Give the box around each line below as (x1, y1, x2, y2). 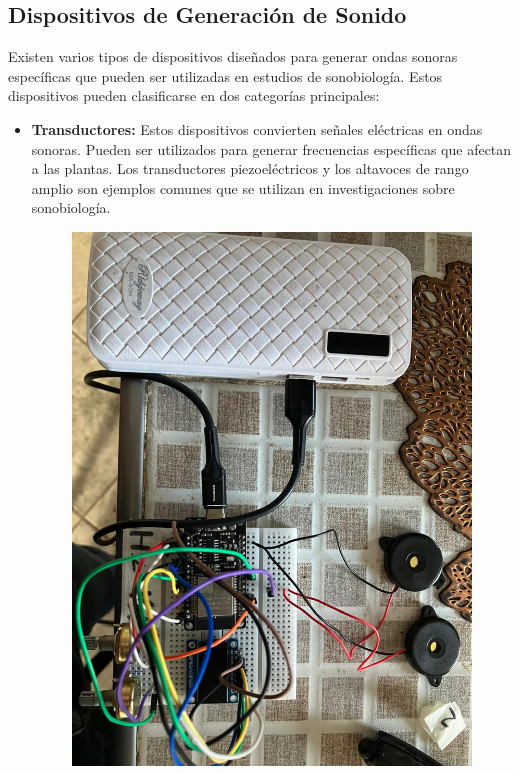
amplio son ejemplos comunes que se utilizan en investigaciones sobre (31, 177, 455, 198)
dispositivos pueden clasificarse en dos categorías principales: (8, 85, 380, 106)
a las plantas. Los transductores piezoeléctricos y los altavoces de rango (31, 158, 469, 179)
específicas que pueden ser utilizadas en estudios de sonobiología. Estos (8, 65, 443, 86)
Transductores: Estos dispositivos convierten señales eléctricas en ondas (31, 118, 483, 139)
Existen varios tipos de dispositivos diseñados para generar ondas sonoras (8, 46, 458, 67)
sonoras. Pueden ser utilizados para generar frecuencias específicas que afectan (31, 138, 512, 159)
